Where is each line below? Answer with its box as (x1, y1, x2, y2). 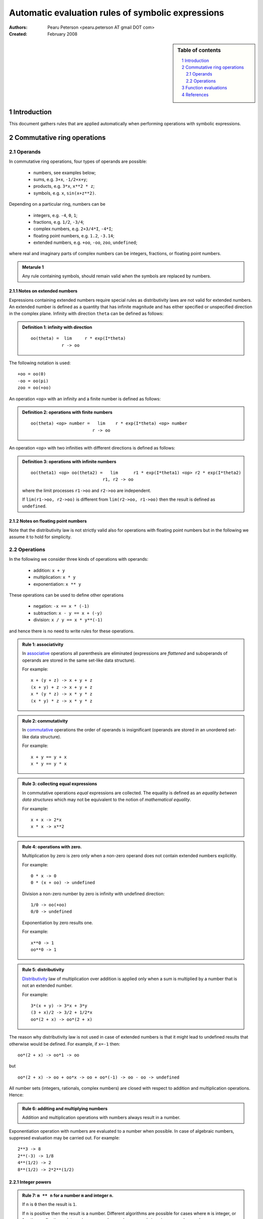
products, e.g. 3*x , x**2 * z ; (33, 183, 95, 189)
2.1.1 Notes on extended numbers (9, 288, 78, 294)
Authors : (9, 24, 28, 30)
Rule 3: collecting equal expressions (22, 781, 97, 787)
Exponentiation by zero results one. (22, 920, 94, 925)
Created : (9, 31, 28, 37)
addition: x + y (33, 567, 65, 573)
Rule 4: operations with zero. (22, 844, 82, 849)
